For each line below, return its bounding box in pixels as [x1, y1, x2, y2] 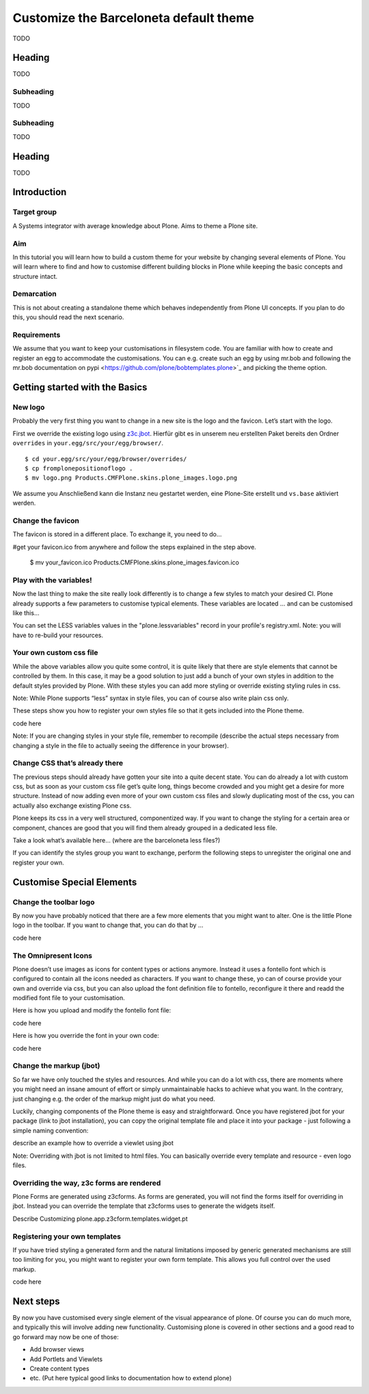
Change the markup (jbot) [12, 1061, 100, 1071]
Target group [12, 208, 57, 217]
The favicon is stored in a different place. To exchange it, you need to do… [12, 530, 222, 538]
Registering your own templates [12, 1232, 121, 1241]
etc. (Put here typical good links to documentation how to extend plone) [29, 1374, 232, 1382]
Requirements [12, 330, 61, 340]
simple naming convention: [12, 1126, 89, 1134]
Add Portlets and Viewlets [29, 1355, 102, 1363]
